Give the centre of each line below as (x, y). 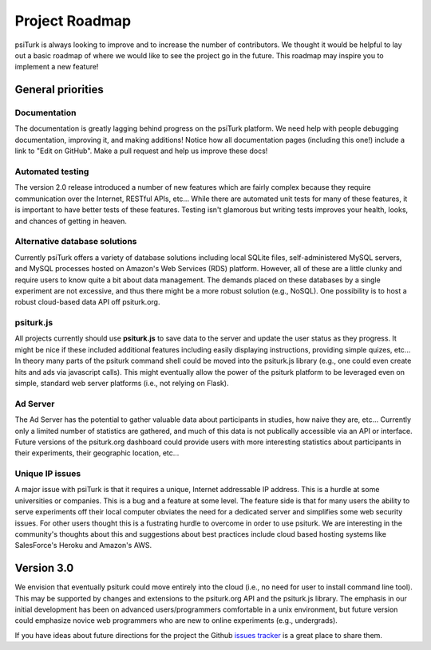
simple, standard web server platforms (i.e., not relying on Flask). (122, 383)
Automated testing (52, 171)
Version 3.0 (44, 568)
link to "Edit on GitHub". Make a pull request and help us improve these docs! (141, 151)
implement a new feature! (57, 67)
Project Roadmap (73, 21)
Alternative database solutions (76, 242)
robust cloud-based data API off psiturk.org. (87, 302)
